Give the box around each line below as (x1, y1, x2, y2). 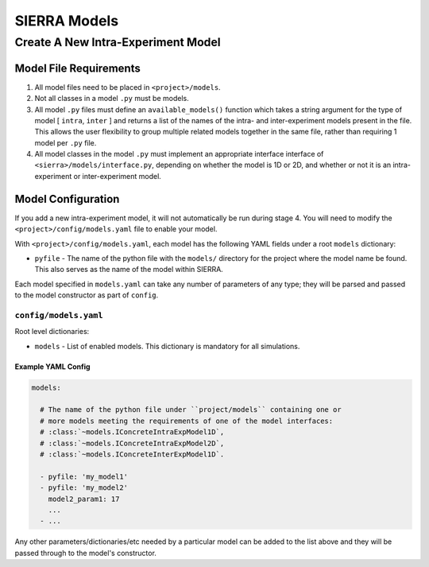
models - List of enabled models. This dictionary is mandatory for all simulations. (34, 341, 300, 351)
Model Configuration (14, 192, 120, 206)
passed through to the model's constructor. (14, 548, 157, 557)
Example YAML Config (14, 362, 91, 371)
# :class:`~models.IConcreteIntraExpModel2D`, (40, 438, 225, 448)
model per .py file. (34, 138, 97, 147)
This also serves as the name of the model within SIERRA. (34, 265, 224, 274)
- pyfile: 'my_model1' (40, 472, 129, 481)
